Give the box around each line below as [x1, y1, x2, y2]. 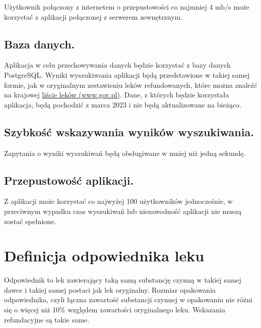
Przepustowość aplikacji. [4, 172, 134, 188]
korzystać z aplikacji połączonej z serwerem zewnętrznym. [4, 11, 183, 22]
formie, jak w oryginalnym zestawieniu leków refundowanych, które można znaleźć [4, 79, 257, 90]
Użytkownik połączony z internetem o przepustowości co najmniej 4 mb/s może [4, 2, 249, 12]
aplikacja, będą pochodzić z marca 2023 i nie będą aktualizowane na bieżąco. [4, 99, 241, 110]
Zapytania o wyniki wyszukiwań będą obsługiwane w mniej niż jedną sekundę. [4, 147, 246, 158]
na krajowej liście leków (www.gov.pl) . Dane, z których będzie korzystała [4, 89, 229, 100]
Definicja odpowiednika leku [4, 245, 205, 266]
